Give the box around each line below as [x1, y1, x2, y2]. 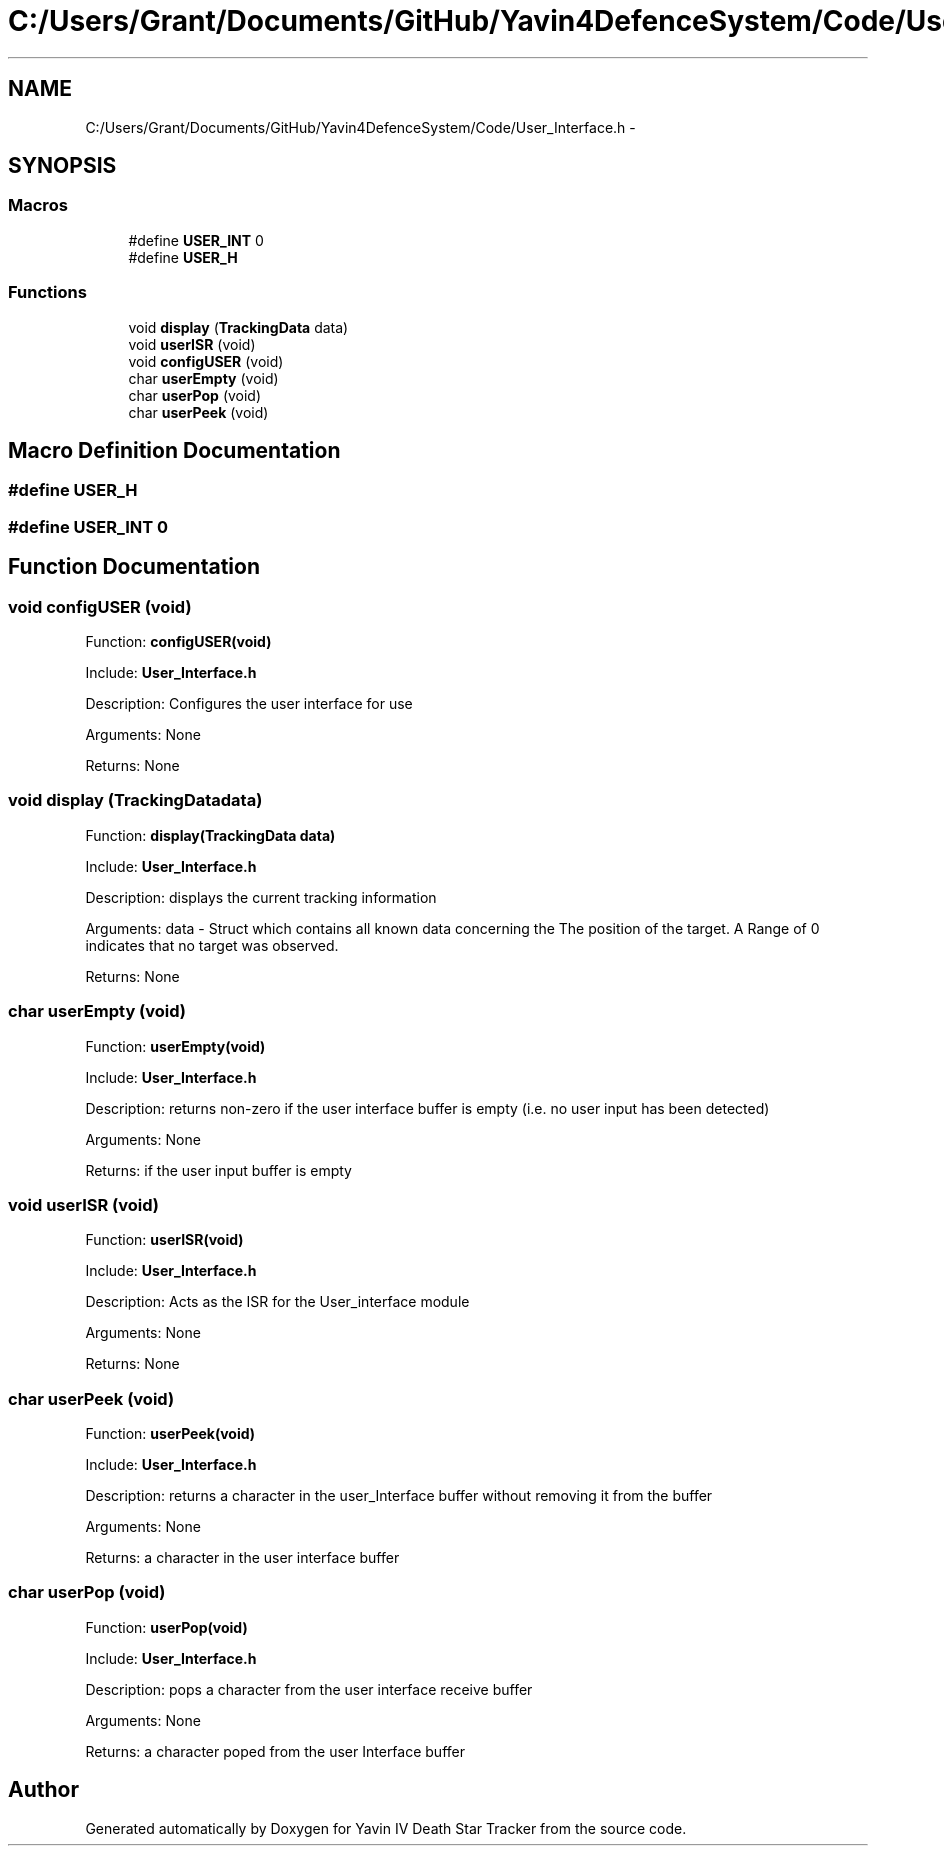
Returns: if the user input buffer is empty [85, 1161, 352, 1179]
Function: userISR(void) [85, 1231, 244, 1249]
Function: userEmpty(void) [85, 1037, 266, 1055]
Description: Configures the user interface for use [85, 695, 413, 712]
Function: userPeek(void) [85, 1425, 256, 1442]
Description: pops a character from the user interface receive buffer [85, 1680, 533, 1698]
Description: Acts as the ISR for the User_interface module [85, 1293, 470, 1311]
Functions [8, 282, 87, 303]
